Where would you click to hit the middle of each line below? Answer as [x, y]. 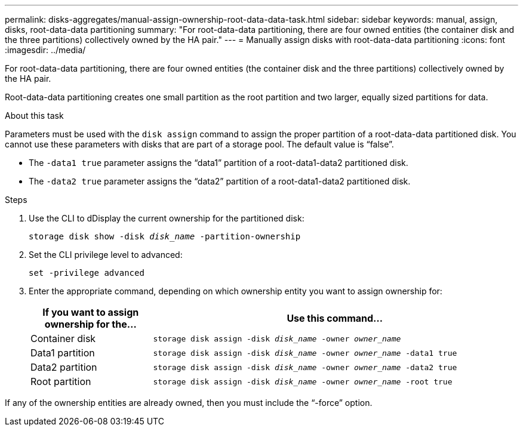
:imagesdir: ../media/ [45, 50]
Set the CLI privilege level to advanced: [106, 255]
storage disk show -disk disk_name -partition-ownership [165, 236]
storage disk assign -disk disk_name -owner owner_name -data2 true [305, 367]
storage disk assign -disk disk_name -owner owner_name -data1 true [305, 353]
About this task [34, 116]
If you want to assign [91, 312]
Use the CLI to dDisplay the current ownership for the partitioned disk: [167, 218]
